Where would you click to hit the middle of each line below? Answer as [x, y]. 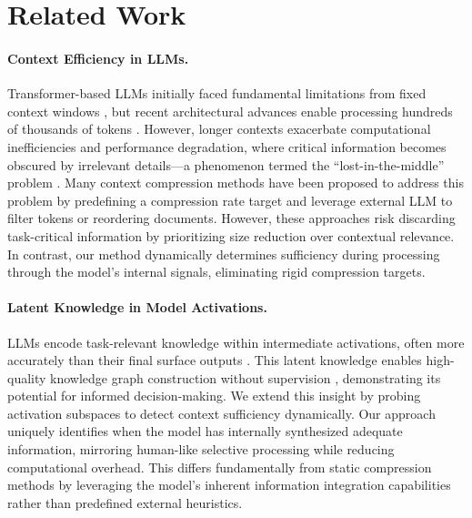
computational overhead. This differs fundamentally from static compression [220, 467]
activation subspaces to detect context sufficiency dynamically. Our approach [221, 413]
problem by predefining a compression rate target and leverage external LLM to [230, 200]
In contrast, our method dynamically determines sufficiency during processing [224, 254]
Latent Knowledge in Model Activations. [137, 307]
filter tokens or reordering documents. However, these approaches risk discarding [231, 218]
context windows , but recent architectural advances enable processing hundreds [230, 111]
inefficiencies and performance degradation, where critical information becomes [227, 146]
